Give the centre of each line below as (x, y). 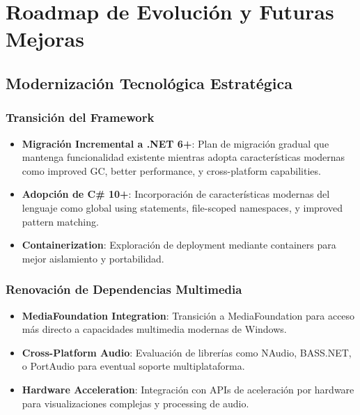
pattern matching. (60, 221)
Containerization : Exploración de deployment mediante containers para (179, 245)
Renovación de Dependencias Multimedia (124, 289)
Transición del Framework (80, 117)
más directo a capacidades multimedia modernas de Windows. (154, 329)
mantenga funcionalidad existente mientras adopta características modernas (183, 157)
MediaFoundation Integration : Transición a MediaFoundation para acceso (188, 315)
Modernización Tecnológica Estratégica (149, 83)
